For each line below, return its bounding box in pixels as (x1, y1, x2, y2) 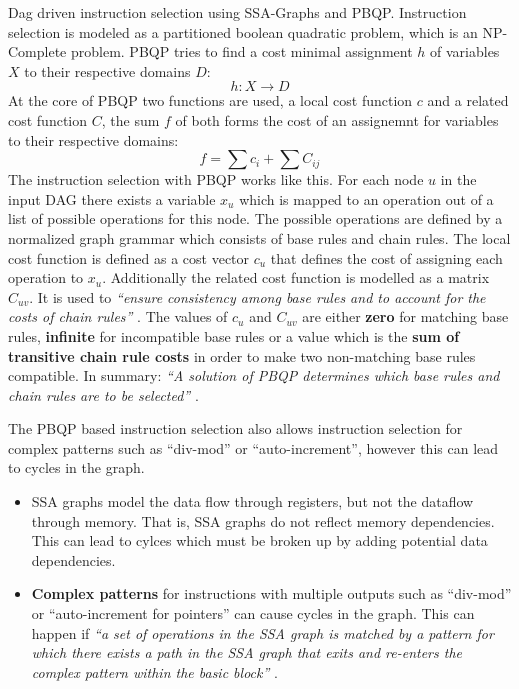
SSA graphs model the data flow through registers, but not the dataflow (31, 491, 474, 512)
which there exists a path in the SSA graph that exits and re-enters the (31, 642, 463, 663)
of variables (430, 41, 500, 62)
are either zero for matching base (302, 306, 509, 327)
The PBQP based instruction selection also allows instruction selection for (8, 418, 463, 439)
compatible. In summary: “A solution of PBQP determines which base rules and (8, 365, 500, 386)
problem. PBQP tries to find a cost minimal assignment (70, 41, 413, 62)
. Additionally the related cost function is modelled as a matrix (102, 267, 490, 288)
